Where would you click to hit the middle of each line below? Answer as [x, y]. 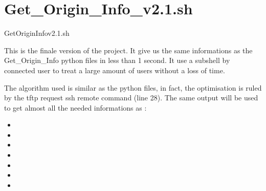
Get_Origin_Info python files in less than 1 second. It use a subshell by [117, 60]
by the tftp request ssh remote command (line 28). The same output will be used [131, 98]
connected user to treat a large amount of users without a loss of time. [115, 70]
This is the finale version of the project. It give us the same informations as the [128, 50]
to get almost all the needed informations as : [75, 107]
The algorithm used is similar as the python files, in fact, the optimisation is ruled [133, 87]
